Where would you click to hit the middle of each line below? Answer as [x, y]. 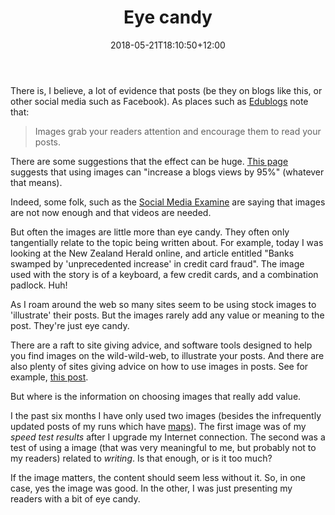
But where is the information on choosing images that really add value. [156, 396]
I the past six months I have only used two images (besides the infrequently [166, 415]
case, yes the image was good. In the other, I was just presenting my [151, 488]
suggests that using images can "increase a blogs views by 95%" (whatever [167, 172]
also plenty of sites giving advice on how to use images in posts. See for [159, 366]
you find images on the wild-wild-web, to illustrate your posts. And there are [167, 355]
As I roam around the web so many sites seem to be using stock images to [163, 304]
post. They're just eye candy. [70, 325]
